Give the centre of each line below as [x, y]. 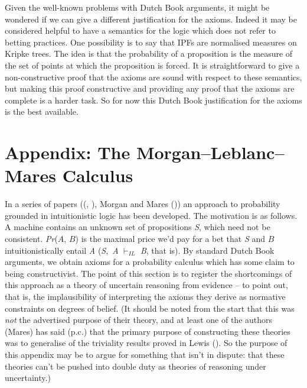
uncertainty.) [28, 378]
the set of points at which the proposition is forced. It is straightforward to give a [152, 65]
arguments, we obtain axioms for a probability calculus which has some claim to [150, 262]
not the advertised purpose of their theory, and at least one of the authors [139, 320]
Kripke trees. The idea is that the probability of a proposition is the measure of [149, 54]
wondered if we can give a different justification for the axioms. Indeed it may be [151, 19]
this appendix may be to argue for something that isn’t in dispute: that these [145, 354]
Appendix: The [68, 152]
